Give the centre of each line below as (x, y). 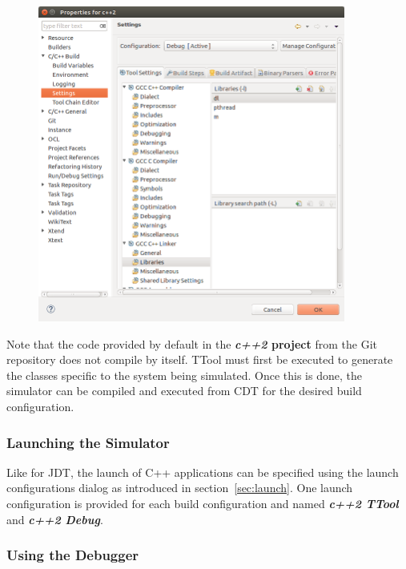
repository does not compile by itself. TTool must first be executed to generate (200, 359)
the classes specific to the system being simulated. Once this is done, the (184, 375)
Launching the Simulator (88, 442)
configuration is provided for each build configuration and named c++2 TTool (203, 504)
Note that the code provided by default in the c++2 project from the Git (192, 343)
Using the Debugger (73, 555)
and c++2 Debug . (55, 519)
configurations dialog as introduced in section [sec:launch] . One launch (180, 488)
